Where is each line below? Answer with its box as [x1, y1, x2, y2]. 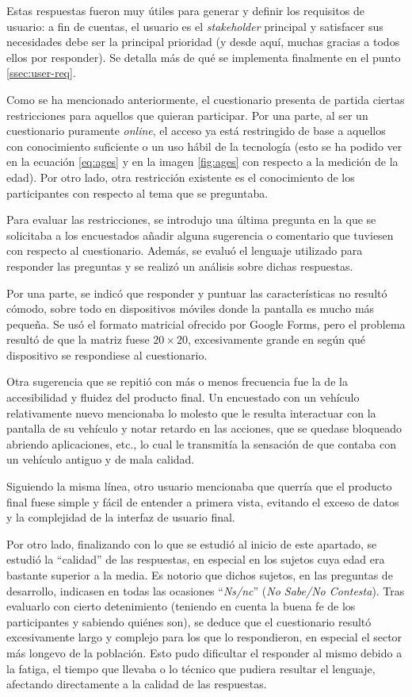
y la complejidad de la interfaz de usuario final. [6, 509, 235, 526]
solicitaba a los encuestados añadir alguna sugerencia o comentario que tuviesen [6, 226, 394, 243]
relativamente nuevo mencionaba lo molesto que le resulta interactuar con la [6, 404, 376, 421]
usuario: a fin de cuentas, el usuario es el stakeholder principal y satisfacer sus [6, 17, 383, 34]
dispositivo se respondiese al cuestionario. [6, 346, 208, 363]
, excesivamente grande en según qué [187, 331, 366, 348]
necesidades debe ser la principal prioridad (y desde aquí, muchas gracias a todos [6, 33, 400, 50]
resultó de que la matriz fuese [6, 331, 150, 348]
